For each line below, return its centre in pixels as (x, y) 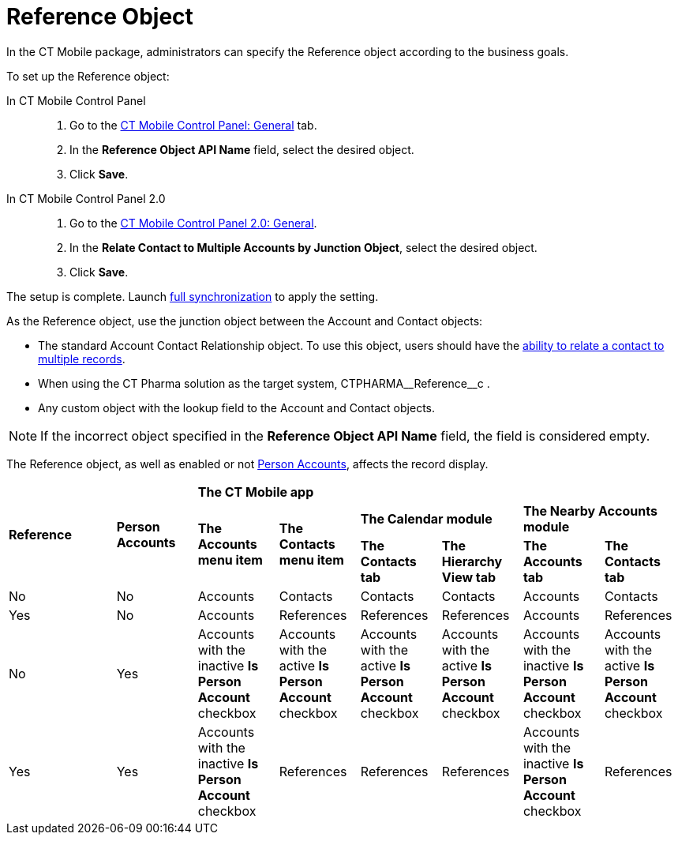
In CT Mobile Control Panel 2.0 (86, 198)
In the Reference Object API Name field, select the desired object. (242, 149)
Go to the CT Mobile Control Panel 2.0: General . (193, 223)
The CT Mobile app (256, 492)
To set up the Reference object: (88, 76)
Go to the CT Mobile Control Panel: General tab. (193, 125)
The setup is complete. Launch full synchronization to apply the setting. (193, 296)
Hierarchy (472, 561)
